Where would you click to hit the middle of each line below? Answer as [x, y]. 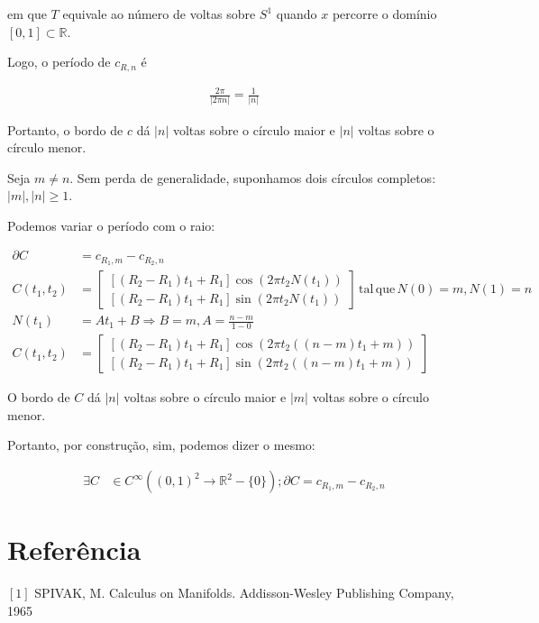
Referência [74, 550]
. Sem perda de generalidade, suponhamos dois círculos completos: [253, 177]
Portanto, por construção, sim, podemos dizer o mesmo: [161, 445]
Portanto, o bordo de [65, 129]
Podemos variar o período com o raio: [111, 225]
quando [297, 14]
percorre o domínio [384, 14]
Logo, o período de [59, 62]
